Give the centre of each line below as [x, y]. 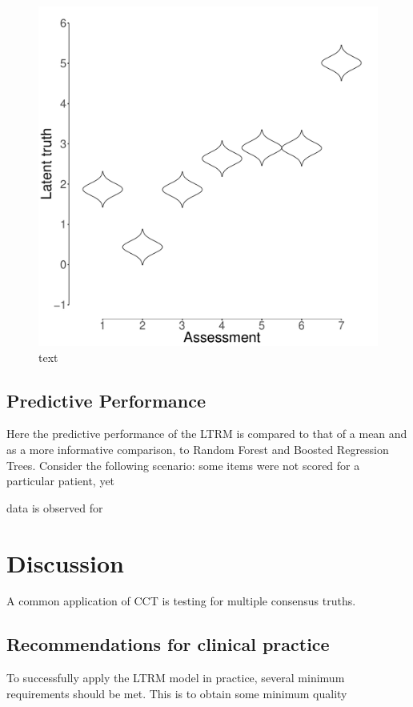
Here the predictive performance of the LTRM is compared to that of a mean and [207, 434]
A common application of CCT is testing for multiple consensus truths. [181, 601]
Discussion [65, 562]
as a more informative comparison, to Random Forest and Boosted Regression [198, 449]
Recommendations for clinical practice [168, 644]
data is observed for [55, 507]
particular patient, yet [61, 481]
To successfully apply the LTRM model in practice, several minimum [176, 678]
